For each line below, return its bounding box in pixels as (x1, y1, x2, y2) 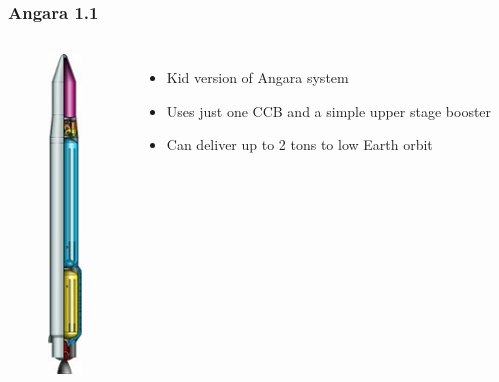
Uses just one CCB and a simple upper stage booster (166, 100, 492, 121)
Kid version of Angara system (166, 67, 349, 88)
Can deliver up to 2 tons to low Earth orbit (166, 134, 433, 155)
